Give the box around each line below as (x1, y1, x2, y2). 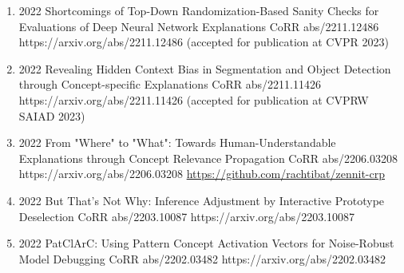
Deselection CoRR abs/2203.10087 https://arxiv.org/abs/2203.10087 (18, 208, 355, 224)
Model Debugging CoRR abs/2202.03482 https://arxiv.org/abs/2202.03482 (18, 250, 386, 267)
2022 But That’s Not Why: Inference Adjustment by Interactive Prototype (18, 192, 385, 208)
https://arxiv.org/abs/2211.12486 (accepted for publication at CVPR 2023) (18, 34, 389, 50)
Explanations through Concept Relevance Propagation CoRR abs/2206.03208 (18, 149, 398, 166)
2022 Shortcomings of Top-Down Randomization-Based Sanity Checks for (18, 2, 379, 18)
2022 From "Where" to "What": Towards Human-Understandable (18, 134, 336, 151)
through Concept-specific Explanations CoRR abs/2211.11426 (18, 76, 321, 93)
